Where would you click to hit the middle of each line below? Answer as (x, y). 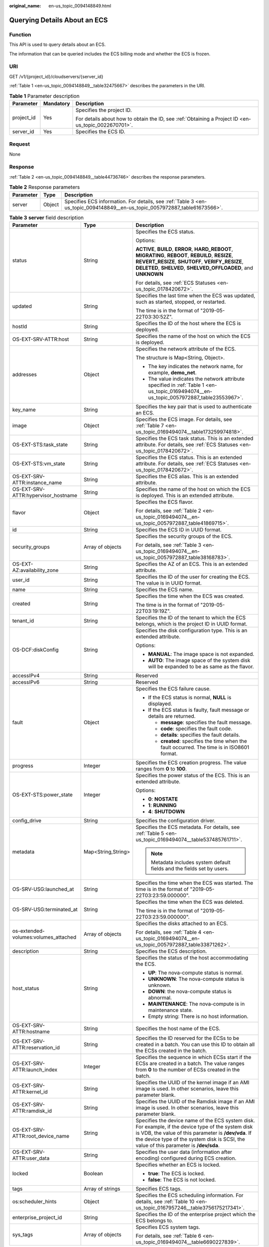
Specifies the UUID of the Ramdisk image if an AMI (195, 1101)
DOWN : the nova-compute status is (190, 991)
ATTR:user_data (31, 1158)
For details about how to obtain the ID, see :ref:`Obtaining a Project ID (157, 119)
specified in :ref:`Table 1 (176, 385)
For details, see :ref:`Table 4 (169, 932)
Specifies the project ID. (104, 110)
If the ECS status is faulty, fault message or (199, 710)
